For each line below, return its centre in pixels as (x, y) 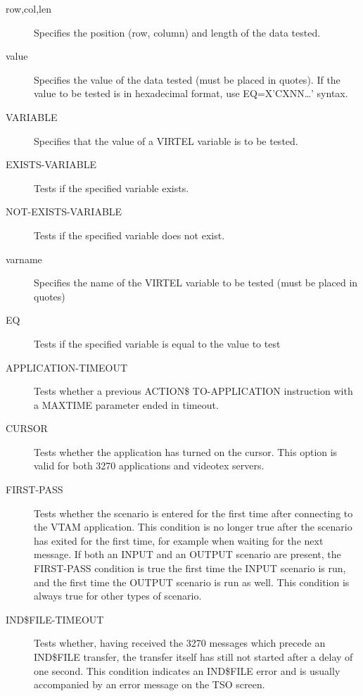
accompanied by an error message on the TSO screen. (149, 684)
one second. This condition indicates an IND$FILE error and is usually (187, 670)
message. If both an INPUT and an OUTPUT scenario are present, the (187, 554)
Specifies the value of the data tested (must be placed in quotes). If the (187, 79)
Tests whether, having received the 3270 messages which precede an (180, 643)
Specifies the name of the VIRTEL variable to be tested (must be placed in (196, 283)
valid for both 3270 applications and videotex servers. (149, 466)
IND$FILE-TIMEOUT (55, 619)
